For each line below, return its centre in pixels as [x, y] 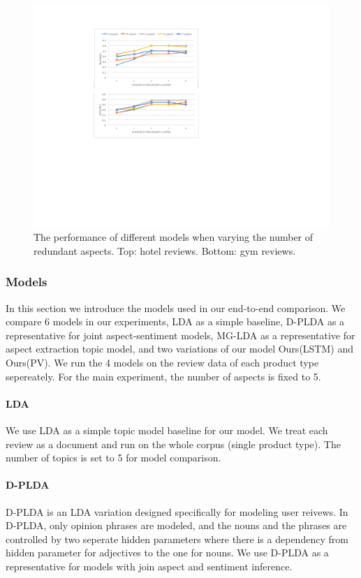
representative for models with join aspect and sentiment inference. [149, 566]
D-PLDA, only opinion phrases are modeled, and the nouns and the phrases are [176, 525]
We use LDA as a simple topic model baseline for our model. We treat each [167, 430]
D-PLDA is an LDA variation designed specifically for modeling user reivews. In [177, 511]
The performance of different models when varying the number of [174, 237]
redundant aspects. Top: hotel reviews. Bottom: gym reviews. [165, 250]
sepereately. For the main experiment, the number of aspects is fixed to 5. [163, 376]
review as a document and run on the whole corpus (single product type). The [173, 444]
